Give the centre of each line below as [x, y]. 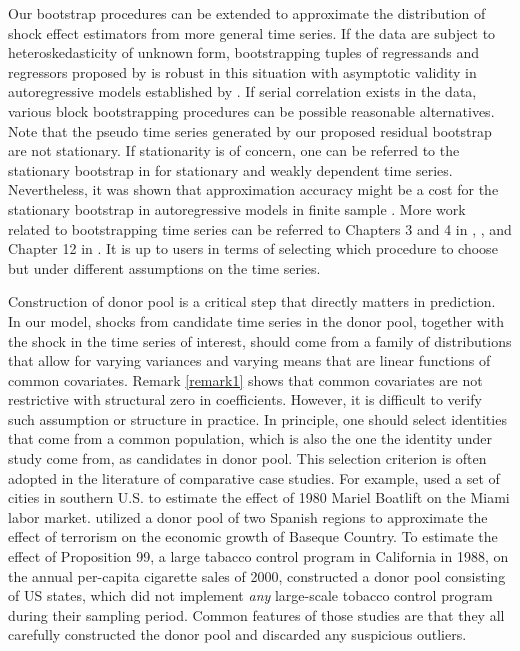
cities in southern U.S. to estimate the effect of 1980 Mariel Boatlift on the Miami [259, 497]
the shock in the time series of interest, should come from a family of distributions [260, 340]
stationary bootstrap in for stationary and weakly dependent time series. [230, 169]
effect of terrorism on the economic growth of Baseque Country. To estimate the [253, 536]
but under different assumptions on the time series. [164, 267]
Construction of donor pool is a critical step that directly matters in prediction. [252, 301]
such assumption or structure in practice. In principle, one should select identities [257, 418]
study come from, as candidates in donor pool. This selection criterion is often [247, 458]
